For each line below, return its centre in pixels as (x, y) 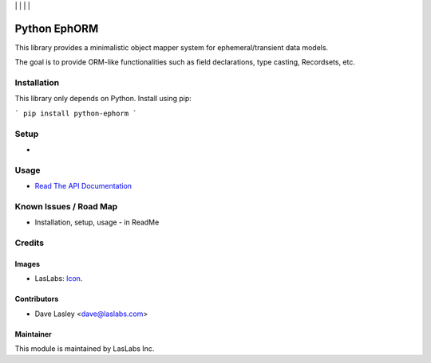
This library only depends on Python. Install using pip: (103, 99)
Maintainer (33, 334)
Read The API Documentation (83, 186)
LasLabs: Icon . (59, 279)
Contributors (37, 299)
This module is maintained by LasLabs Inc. (85, 348)
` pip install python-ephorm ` (76, 113)
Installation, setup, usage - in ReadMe (97, 222)
